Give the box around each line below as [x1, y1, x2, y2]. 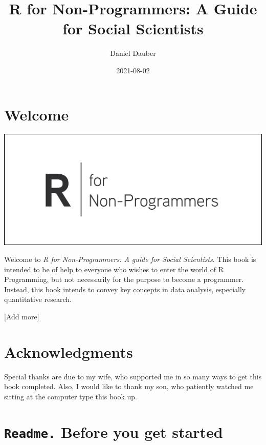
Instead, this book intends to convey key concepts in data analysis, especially [4, 284, 246, 294]
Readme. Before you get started [4, 421, 223, 442]
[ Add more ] [4, 311, 39, 322]
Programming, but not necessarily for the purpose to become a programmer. [4, 274, 244, 285]
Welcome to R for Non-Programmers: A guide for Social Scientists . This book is [4, 254, 256, 265]
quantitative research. [4, 294, 72, 305]
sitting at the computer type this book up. [4, 391, 137, 401]
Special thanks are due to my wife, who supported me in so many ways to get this [4, 371, 262, 381]
